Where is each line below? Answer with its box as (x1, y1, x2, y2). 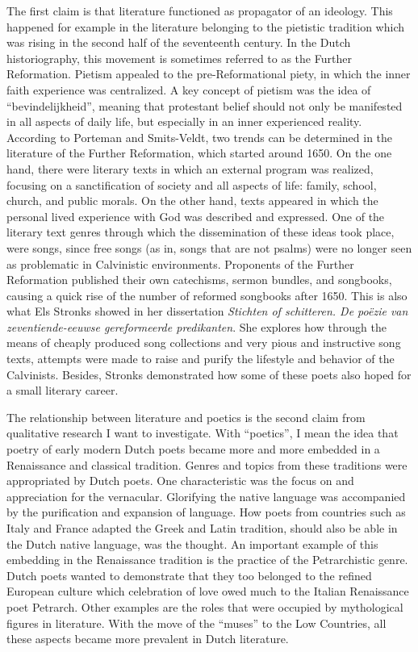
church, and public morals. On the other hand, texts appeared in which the (6, 192, 378, 209)
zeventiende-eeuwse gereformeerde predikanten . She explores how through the (6, 318, 387, 335)
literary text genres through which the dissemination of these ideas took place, (6, 224, 395, 240)
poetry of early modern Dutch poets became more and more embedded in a (6, 441, 380, 458)
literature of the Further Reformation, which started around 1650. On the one (6, 144, 392, 161)
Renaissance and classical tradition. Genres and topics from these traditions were (6, 456, 408, 473)
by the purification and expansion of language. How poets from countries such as (6, 504, 406, 520)
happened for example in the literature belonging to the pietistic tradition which (6, 18, 405, 35)
